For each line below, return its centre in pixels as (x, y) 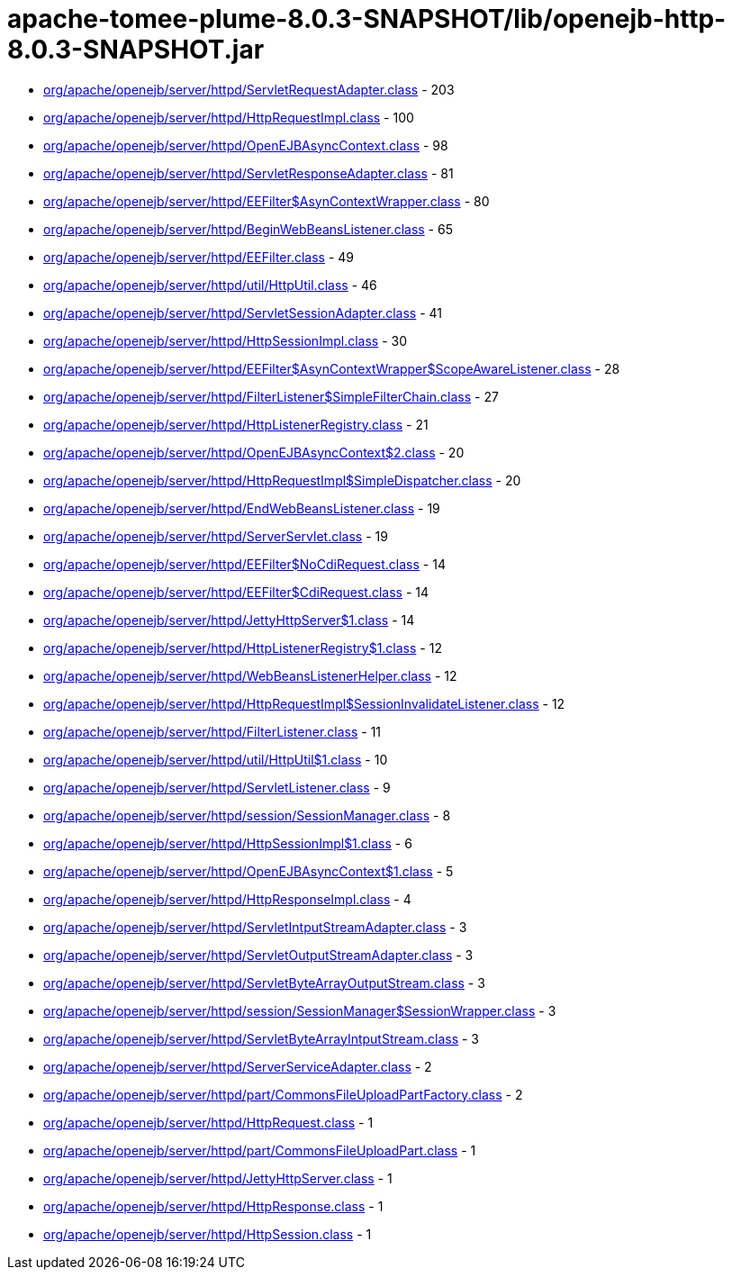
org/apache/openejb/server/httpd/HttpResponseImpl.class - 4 (227, 899)
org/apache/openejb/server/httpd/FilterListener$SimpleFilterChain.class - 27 (271, 396)
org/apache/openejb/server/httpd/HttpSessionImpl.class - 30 (225, 340)
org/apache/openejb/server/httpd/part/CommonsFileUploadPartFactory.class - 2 (283, 1094)
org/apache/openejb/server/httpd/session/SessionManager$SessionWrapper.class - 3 (300, 1010)
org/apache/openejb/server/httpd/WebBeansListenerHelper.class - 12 (250, 675)
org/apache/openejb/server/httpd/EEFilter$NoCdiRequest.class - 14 (244, 564)
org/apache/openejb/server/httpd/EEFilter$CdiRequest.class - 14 (236, 592)
